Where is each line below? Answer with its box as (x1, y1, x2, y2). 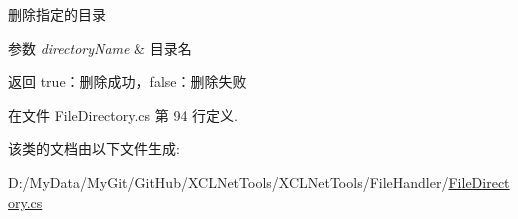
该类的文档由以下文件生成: (8, 138, 180, 159)
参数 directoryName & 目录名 (8, 37, 192, 58)
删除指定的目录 (8, 4, 106, 24)
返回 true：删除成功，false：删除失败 (8, 71, 247, 92)
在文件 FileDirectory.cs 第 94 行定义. (8, 104, 238, 125)
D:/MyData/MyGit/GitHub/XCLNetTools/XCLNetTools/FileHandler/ (8, 171, 449, 192)
